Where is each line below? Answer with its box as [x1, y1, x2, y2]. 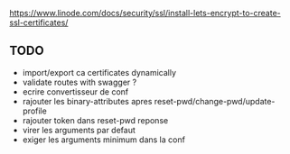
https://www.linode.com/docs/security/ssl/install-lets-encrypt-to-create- [9, 8, 282, 18]
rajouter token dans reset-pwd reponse [22, 114, 169, 125]
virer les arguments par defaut [22, 124, 136, 135]
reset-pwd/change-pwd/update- [154, 95, 276, 106]
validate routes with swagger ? [22, 77, 137, 87]
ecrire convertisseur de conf [22, 86, 129, 97]
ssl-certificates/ [9, 17, 69, 28]
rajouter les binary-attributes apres [22, 95, 153, 106]
